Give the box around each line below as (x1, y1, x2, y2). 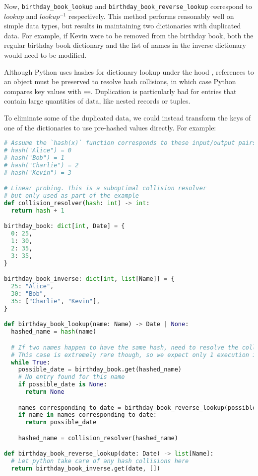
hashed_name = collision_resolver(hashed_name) (18, 434, 178, 442)
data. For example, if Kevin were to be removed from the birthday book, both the (4, 30, 254, 40)
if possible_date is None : (18, 381, 107, 388)
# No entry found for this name (18, 373, 125, 381)
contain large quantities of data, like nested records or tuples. (4, 96, 191, 106)
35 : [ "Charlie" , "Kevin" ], (11, 297, 100, 305)
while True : (11, 358, 51, 366)
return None (25, 388, 64, 396)
